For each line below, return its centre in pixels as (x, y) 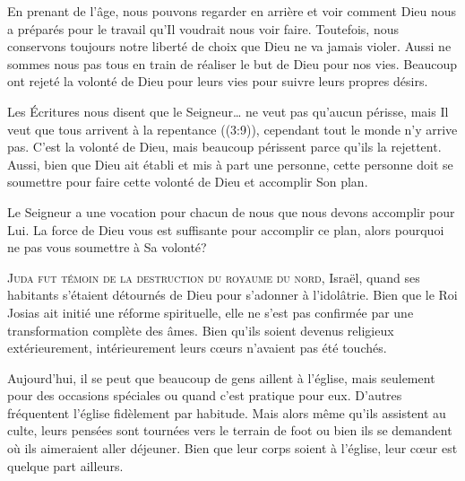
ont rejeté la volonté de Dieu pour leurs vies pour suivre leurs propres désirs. (218, 81)
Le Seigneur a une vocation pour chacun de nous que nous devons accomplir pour (231, 211)
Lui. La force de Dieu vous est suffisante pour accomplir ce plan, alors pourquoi (226, 229)
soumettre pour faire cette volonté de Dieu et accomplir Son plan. (188, 182)
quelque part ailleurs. (65, 465)
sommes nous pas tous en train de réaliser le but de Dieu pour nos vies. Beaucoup (232, 63)
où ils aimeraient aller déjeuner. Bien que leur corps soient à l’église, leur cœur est (232, 448)
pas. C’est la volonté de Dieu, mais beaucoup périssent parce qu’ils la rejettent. (224, 147)
